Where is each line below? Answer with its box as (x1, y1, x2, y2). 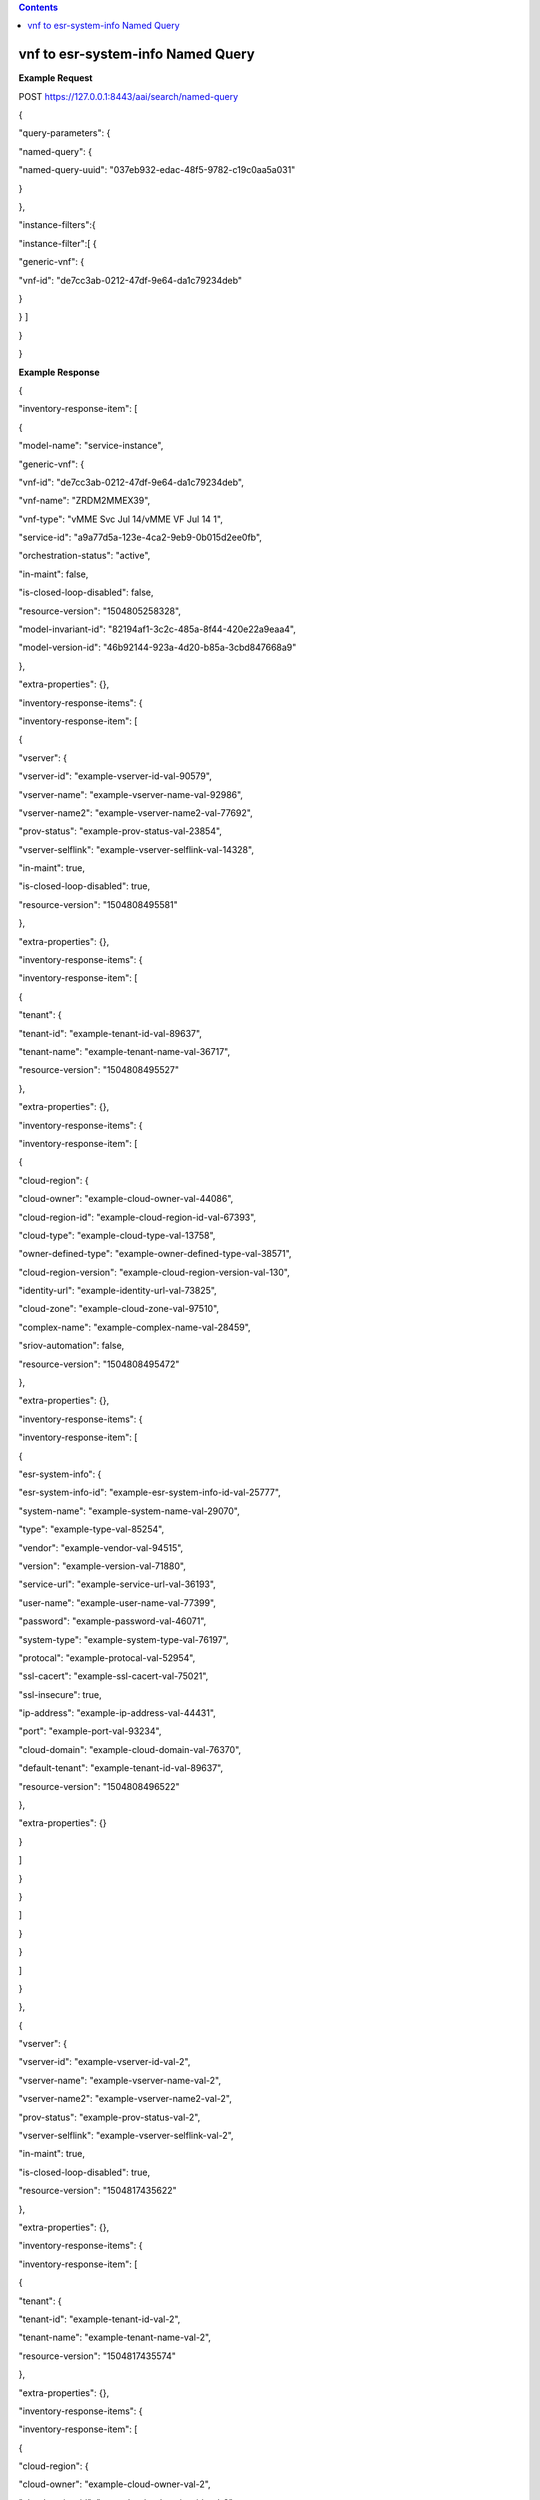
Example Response (18, 366, 100, 378)
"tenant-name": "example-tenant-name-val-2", (18, 2331, 212, 2344)
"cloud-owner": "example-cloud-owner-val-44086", (18, 1193, 234, 1205)
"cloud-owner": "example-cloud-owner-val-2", (18, 2478, 211, 2490)
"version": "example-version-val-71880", (18, 1560, 187, 1572)
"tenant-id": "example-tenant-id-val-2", (18, 2313, 181, 2325)
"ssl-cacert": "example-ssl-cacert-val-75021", (18, 1670, 209, 1682)
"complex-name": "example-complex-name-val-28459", (18, 1321, 251, 1333)
